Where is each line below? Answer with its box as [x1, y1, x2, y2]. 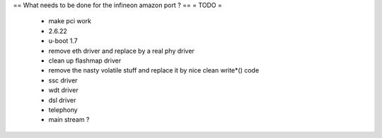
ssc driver [48, 76, 78, 84]
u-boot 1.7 [48, 37, 78, 45]
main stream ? [48, 115, 90, 124]
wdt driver [48, 86, 79, 94]
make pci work [48, 17, 92, 25]
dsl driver [48, 96, 76, 104]
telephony [48, 106, 78, 114]
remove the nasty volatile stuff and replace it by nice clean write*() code [48, 66, 260, 75]
